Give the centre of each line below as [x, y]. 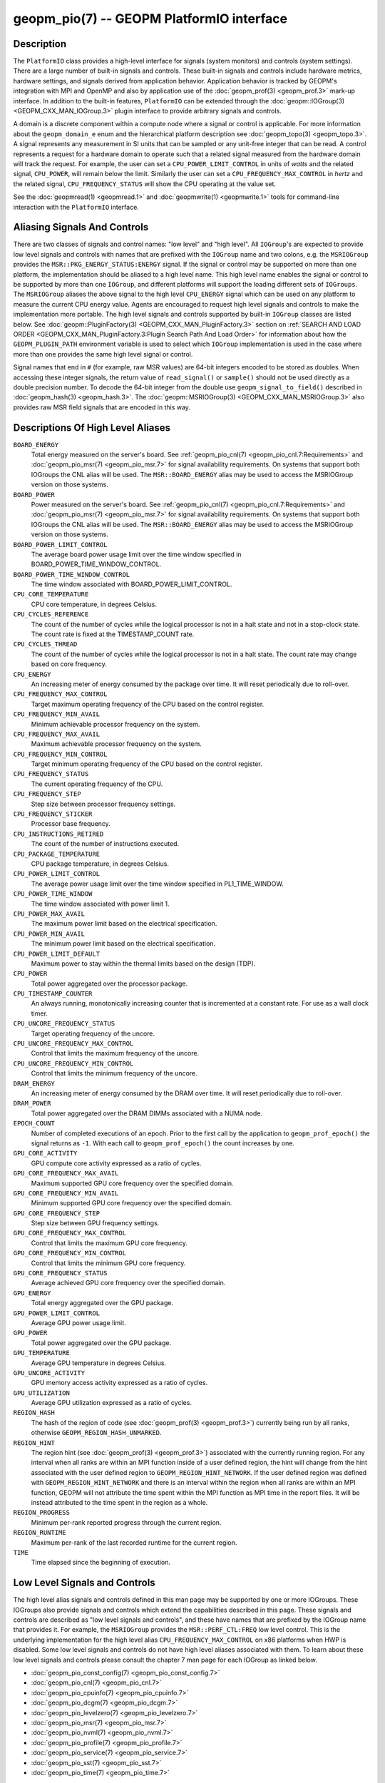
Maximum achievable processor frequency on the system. [117, 744]
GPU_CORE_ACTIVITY [45, 1153]
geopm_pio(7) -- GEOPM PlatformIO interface [150, 19]
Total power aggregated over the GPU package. [101, 1343]
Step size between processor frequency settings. [103, 804]
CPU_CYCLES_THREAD [45, 644]
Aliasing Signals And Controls [81, 227]
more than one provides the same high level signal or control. [103, 354]
